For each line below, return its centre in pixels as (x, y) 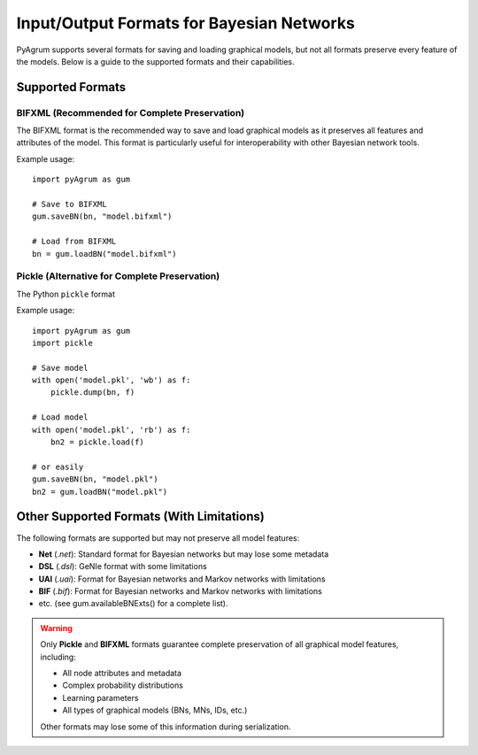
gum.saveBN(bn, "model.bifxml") (102, 216)
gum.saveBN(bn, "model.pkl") (95, 479)
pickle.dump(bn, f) (93, 393)
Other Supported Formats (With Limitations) (140, 516)
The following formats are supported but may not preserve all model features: (158, 538)
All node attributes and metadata (122, 674)
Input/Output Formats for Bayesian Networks (186, 23)
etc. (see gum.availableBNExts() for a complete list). (133, 604)
